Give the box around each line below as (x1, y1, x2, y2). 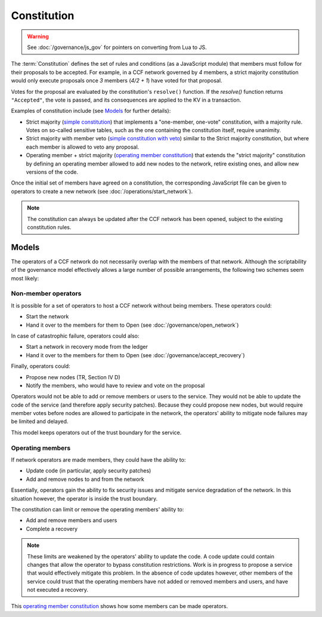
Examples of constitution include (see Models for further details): (11, 108, 171, 115)
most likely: (11, 275, 39, 282)
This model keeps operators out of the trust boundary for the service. (11, 429, 182, 436)
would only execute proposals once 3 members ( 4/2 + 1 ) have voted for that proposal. (11, 77, 222, 84)
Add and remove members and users (26, 517, 117, 524)
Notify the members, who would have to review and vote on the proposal (26, 382, 205, 389)
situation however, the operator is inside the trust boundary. (11, 495, 158, 502)
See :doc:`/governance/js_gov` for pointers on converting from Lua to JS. (27, 44, 207, 51)
